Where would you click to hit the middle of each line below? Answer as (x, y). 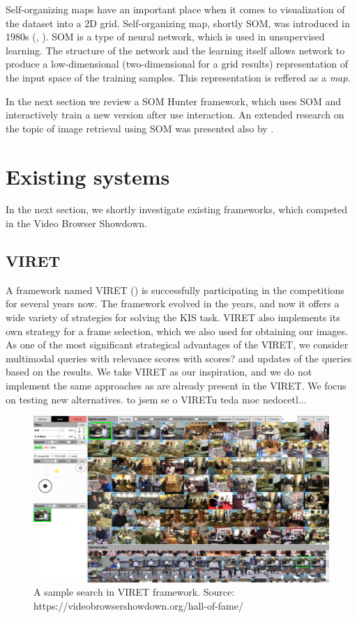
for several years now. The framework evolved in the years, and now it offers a (173, 303)
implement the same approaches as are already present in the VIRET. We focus (176, 386)
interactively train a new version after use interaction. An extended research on (175, 115)
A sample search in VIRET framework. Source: (134, 592)
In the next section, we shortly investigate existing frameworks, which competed (177, 209)
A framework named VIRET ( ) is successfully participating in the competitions (175, 289)
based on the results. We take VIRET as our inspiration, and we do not (159, 372)
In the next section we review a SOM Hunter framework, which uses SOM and (174, 101)
